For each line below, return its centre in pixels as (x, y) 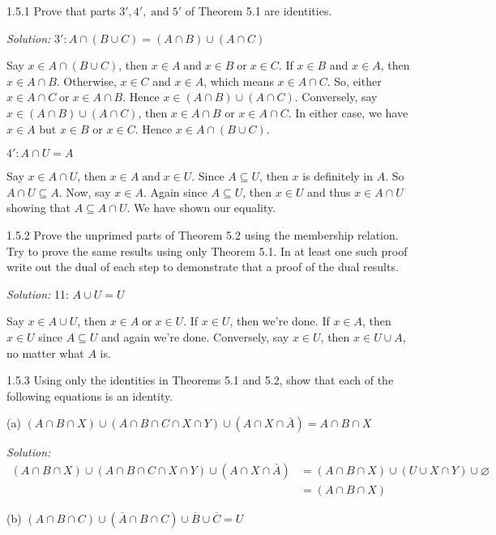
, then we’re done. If (280, 321)
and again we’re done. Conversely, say (195, 336)
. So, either (354, 81)
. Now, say (85, 191)
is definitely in (338, 176)
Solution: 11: (38, 293)
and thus (329, 191)
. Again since (175, 191)
